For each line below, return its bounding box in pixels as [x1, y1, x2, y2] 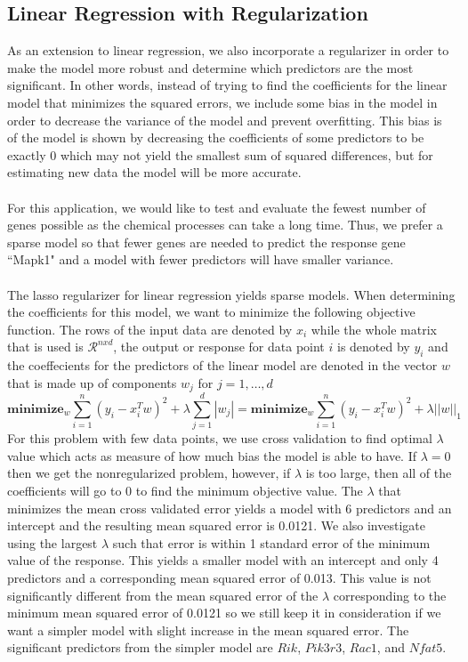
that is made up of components [7, 373, 177, 392]
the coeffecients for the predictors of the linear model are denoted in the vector [7, 356, 438, 375]
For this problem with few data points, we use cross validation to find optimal [7, 429, 432, 448]
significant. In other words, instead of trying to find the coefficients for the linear [7, 76, 448, 94]
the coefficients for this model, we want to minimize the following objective [7, 303, 416, 321]
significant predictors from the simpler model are [7, 638, 273, 657]
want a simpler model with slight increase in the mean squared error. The [7, 620, 409, 639]
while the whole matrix [311, 319, 437, 338]
